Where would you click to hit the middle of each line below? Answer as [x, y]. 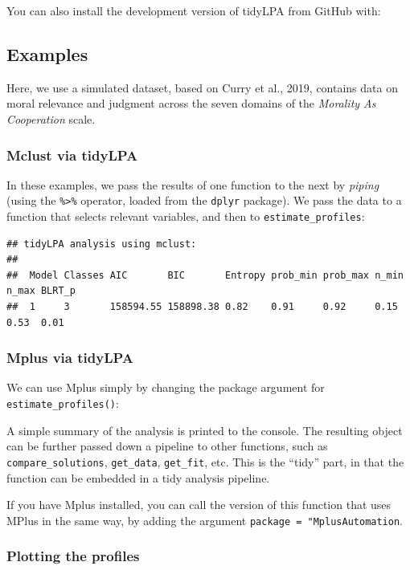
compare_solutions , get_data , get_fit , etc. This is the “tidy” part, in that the [205, 461]
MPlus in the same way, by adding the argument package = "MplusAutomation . [205, 520]
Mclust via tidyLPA [72, 155]
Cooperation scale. [51, 118]
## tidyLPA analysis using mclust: [102, 244]
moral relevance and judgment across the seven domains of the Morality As [191, 103]
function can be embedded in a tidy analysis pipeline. [138, 477]
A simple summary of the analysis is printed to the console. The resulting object [205, 430]
